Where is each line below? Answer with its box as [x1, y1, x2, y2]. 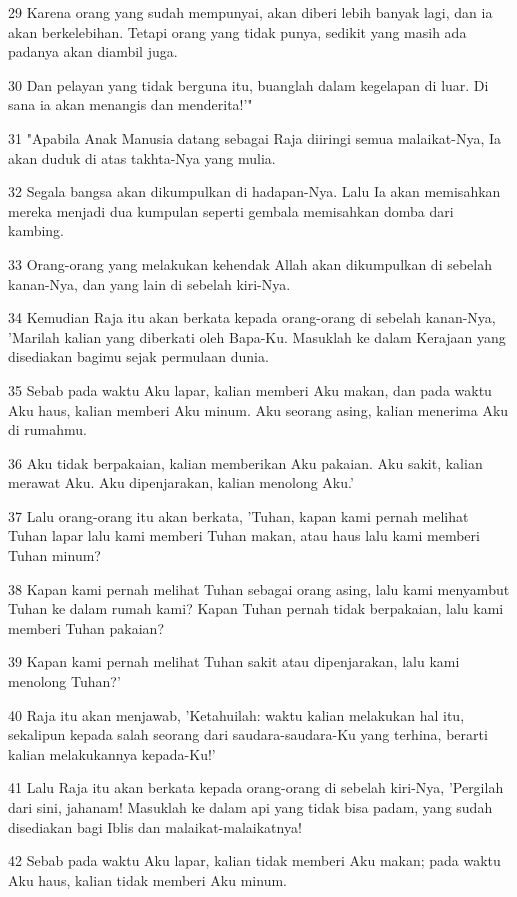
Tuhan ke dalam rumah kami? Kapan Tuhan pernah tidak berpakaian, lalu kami [8, 598, 504, 619]
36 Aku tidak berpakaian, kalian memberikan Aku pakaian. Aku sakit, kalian [8, 452, 483, 473]
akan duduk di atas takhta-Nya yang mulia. [8, 147, 276, 168]
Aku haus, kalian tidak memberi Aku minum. [8, 869, 287, 890]
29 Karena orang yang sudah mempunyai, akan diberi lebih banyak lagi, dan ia [8, 2, 493, 22]
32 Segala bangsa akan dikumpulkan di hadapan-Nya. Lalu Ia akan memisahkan [8, 181, 501, 202]
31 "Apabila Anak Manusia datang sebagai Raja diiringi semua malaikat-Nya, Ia [8, 127, 502, 148]
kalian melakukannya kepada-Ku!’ [8, 743, 216, 764]
